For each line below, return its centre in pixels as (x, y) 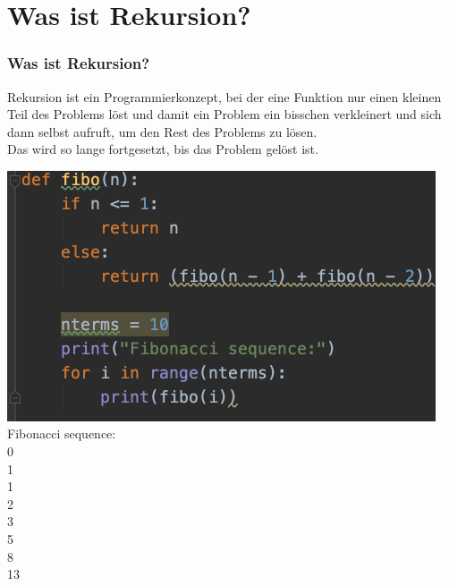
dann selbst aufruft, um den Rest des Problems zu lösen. (162, 131)
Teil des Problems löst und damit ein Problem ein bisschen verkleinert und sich (224, 114)
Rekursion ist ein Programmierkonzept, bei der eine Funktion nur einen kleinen (224, 96)
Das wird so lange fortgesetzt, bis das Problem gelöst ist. (163, 149)
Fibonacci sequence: (62, 433)
